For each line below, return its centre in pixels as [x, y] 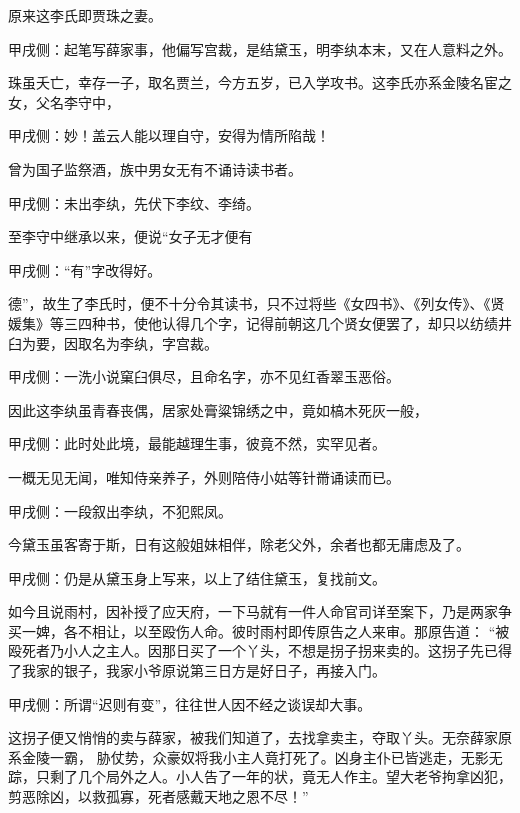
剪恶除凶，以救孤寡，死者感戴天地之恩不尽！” [158, 796]
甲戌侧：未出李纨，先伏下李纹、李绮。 [134, 202]
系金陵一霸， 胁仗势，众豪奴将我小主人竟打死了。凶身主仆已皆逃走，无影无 [255, 756]
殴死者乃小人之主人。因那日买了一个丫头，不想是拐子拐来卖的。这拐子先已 [253, 650]
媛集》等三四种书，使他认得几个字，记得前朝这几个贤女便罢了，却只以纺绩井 [260, 322]
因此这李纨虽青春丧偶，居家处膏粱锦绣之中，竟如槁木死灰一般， [218, 409]
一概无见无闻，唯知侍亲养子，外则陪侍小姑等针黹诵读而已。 [204, 476]
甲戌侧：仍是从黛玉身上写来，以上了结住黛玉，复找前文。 [197, 577]
